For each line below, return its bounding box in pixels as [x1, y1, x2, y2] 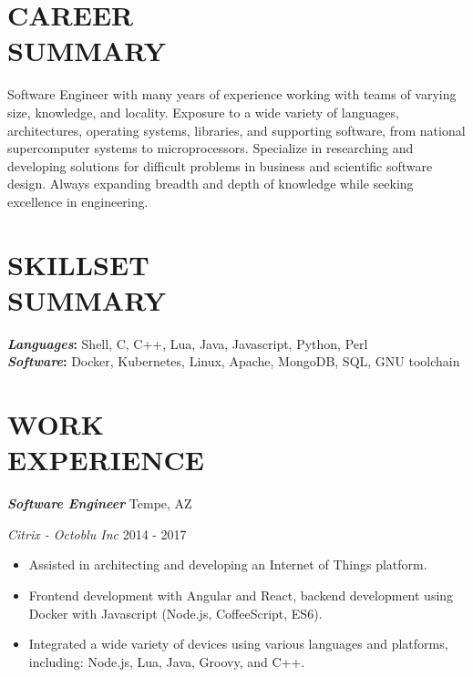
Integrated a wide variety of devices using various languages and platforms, [28, 634, 448, 653]
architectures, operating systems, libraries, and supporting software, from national [7, 120, 466, 139]
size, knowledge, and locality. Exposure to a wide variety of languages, [7, 102, 399, 121]
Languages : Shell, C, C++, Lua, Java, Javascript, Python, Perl [7, 333, 368, 353]
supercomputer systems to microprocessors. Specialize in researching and [7, 138, 414, 158]
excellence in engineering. [7, 191, 149, 210]
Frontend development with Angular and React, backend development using [28, 586, 454, 605]
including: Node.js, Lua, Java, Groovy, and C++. [28, 651, 305, 671]
